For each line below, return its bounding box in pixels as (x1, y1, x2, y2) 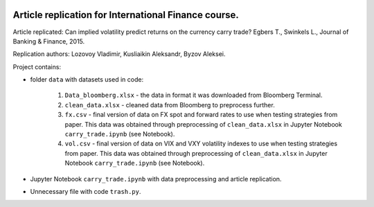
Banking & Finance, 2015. (12, 37, 85, 45)
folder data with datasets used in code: (30, 75, 144, 84)
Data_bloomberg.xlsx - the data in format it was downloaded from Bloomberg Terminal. (64, 91, 323, 100)
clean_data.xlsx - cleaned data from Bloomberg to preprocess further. (64, 100, 275, 109)
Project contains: (12, 62, 62, 71)
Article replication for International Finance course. (12, 9, 239, 21)
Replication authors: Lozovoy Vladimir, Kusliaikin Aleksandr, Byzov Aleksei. (12, 50, 226, 58)
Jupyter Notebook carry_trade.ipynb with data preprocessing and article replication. (30, 174, 282, 183)
